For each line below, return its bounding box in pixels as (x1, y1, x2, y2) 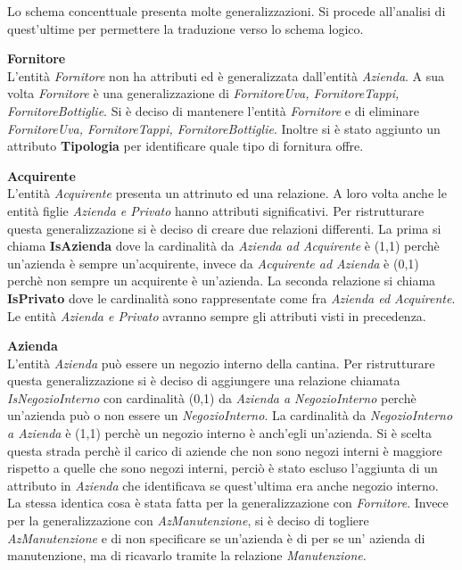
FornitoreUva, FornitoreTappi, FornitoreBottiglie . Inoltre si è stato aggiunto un (7, 119, 441, 137)
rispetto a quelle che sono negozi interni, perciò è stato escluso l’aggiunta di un (7, 458, 438, 477)
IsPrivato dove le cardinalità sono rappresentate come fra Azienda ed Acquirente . (7, 288, 456, 307)
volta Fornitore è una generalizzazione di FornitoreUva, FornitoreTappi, (7, 84, 400, 103)
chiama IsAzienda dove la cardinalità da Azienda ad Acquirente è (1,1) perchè (7, 236, 440, 255)
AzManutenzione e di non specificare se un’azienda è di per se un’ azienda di (7, 528, 425, 547)
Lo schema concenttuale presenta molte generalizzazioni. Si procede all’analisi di (7, 2, 446, 20)
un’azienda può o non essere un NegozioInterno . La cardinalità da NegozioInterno (7, 406, 453, 425)
